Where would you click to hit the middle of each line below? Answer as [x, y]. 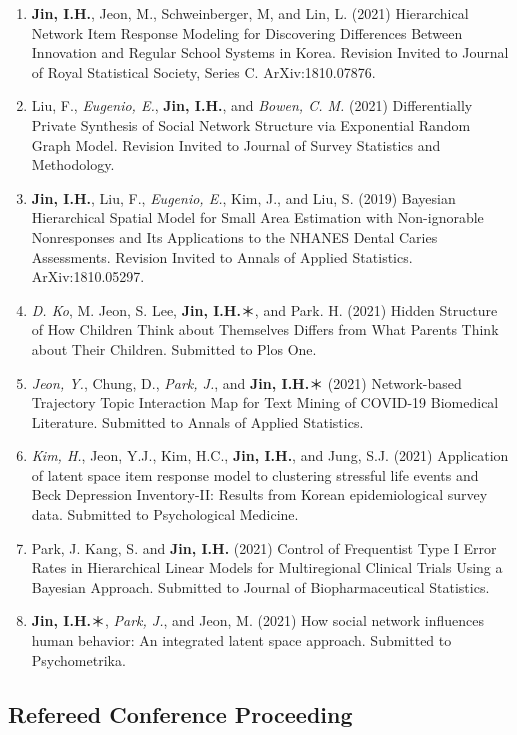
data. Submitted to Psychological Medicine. [165, 514]
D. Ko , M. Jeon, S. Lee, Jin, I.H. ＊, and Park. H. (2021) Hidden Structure [264, 309]
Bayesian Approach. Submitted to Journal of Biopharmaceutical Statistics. [260, 586]
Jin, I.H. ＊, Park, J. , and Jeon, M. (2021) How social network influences [257, 620]
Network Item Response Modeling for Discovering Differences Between [247, 32]
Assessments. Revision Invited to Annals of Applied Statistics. [222, 256]
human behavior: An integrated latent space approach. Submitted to [241, 640]
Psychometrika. [78, 659]
